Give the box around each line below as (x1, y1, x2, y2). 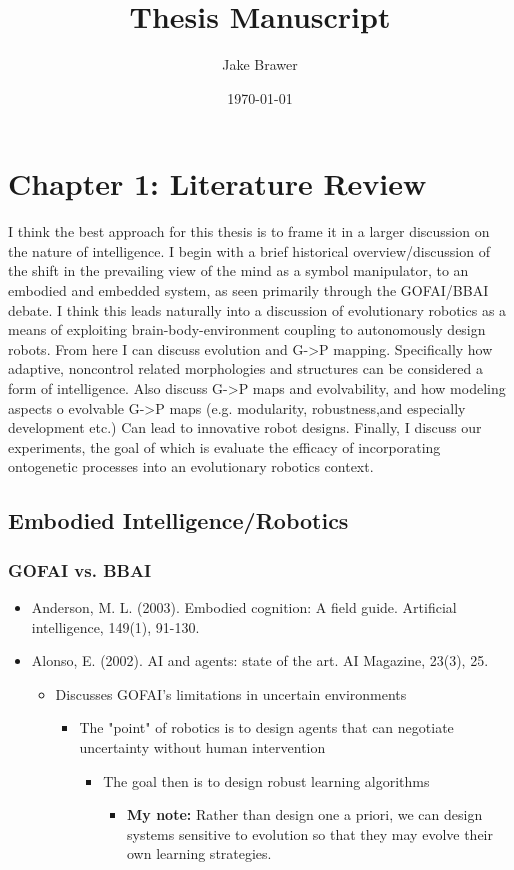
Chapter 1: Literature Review (8, 163, 427, 204)
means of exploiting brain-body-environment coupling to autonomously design (8, 319, 486, 340)
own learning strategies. (126, 843, 272, 864)
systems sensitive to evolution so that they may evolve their (126, 823, 493, 844)
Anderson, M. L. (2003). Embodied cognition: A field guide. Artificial (31, 596, 457, 617)
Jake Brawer (222, 54, 298, 75)
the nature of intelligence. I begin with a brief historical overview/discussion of (8, 240, 490, 261)
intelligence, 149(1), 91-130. (31, 616, 200, 637)
